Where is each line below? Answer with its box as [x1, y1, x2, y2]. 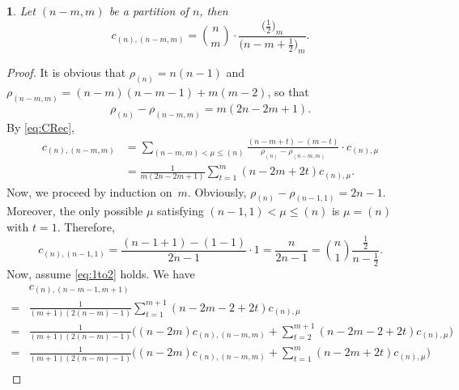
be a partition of [108, 2, 189, 19]
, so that [267, 83, 309, 100]
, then [199, 2, 228, 19]
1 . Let [6, 2, 36, 19]
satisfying [157, 202, 204, 219]
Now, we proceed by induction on [6, 183, 172, 200]
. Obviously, [187, 183, 247, 200]
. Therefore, [57, 218, 115, 235]
